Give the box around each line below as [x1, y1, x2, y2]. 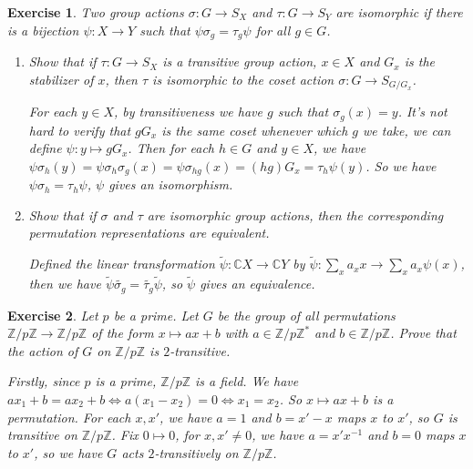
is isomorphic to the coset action [152, 69, 334, 88]
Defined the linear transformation [28, 254, 215, 273]
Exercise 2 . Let [7, 305, 98, 324]
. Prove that [390, 323, 457, 342]
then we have [28, 274, 101, 293]
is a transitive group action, [162, 52, 317, 71]
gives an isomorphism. [108, 175, 233, 194]
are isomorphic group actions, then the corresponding [147, 205, 444, 224]
